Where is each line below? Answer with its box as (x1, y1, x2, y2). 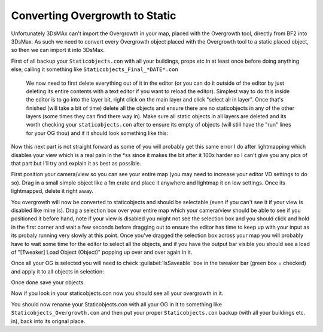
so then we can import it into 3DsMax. (11, 47, 105, 54)
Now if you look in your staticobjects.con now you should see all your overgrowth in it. (11, 290, 224, 297)
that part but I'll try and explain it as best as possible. (11, 160, 142, 167)
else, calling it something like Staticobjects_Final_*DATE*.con (11, 66, 179, 73)
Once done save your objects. (11, 279, 86, 286)
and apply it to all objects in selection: (11, 268, 104, 275)
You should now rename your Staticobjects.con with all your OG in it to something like (11, 300, 223, 308)
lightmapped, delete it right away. (11, 187, 94, 195)
